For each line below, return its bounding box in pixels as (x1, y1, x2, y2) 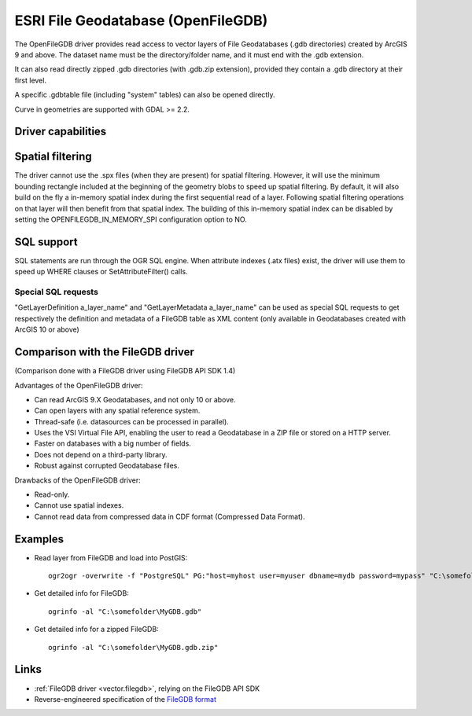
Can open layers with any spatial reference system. (34, 406, 201, 416)
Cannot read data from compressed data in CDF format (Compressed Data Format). (34, 512, 306, 521)
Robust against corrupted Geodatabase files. (34, 461, 180, 471)
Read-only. (34, 490, 70, 499)
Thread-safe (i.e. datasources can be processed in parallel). (34, 417, 230, 426)
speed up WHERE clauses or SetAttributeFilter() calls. (14, 267, 188, 277)
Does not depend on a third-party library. (34, 450, 168, 459)
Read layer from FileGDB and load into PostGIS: (34, 553, 188, 562)
